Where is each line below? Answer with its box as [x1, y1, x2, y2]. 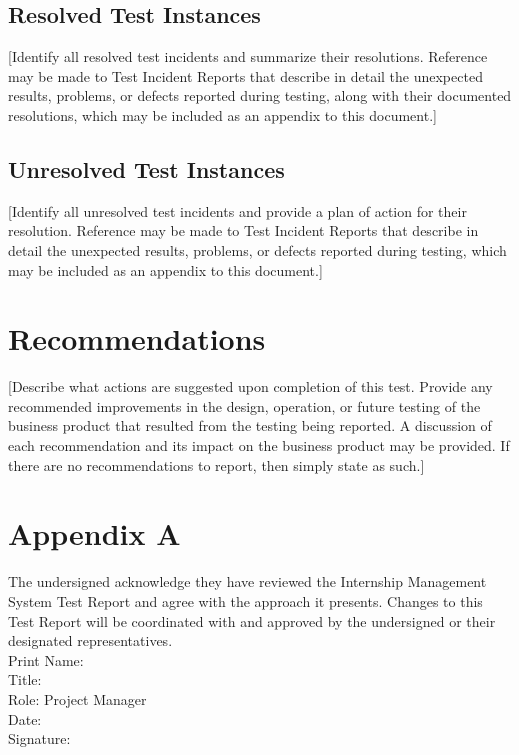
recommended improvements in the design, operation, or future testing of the [8, 395, 481, 416]
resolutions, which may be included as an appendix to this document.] [8, 104, 437, 125]
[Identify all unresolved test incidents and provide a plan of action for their [8, 200, 467, 221]
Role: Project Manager [8, 688, 147, 709]
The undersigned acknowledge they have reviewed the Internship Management [8, 571, 487, 592]
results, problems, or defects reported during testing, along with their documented [8, 85, 512, 106]
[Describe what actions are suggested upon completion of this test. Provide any [8, 376, 493, 397]
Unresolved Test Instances [8, 153, 285, 184]
